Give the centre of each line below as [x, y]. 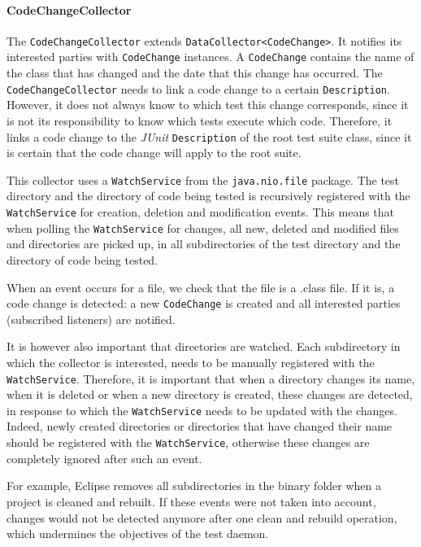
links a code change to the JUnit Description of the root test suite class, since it [209, 136]
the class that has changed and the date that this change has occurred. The [195, 73]
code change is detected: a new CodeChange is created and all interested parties [204, 303]
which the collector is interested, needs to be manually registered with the [191, 362]
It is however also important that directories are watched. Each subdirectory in [204, 346]
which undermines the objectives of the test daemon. [138, 534]
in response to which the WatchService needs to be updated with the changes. [202, 410]
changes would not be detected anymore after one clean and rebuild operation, [202, 517]
